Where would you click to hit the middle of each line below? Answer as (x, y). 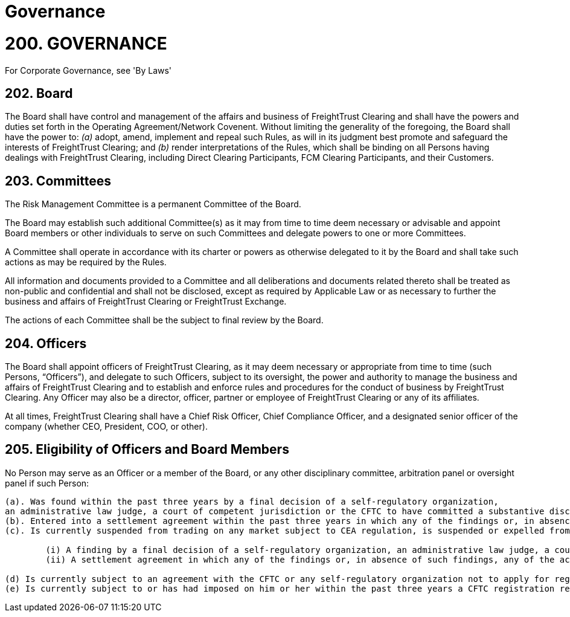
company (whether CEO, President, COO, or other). (106, 427)
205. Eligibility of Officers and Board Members (147, 450)
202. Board (39, 93)
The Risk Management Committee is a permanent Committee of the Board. (153, 204)
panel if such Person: (47, 483)
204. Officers (46, 343)
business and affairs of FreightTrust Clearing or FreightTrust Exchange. (146, 302)
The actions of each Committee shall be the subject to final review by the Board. (164, 320)
